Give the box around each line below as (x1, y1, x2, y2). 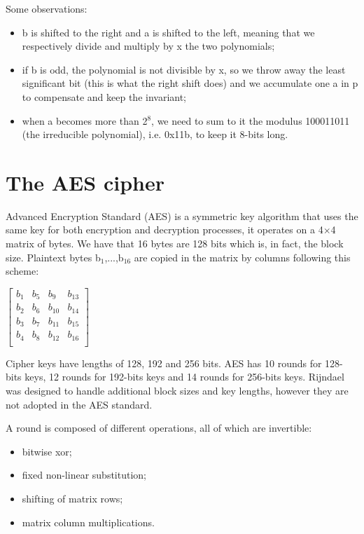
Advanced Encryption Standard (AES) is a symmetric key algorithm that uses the (6, 208, 358, 223)
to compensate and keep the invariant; (22, 89, 187, 104)
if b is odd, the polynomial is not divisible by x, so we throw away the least (22, 62, 346, 76)
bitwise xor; (22, 444, 72, 458)
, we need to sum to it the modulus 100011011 (151, 113, 350, 128)
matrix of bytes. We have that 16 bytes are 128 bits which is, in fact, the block (6, 236, 344, 251)
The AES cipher (6, 167, 164, 196)
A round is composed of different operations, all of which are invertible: (6, 420, 312, 435)
